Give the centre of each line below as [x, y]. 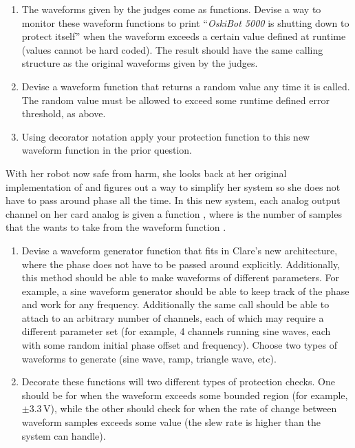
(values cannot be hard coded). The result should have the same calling [172, 49]
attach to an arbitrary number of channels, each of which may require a [173, 317]
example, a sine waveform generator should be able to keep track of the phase [185, 291]
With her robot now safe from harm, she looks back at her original [146, 173]
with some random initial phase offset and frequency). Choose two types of [179, 345]
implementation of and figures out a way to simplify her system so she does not [173, 186]
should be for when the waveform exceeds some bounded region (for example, [185, 395]
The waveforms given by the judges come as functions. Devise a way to [171, 9]
